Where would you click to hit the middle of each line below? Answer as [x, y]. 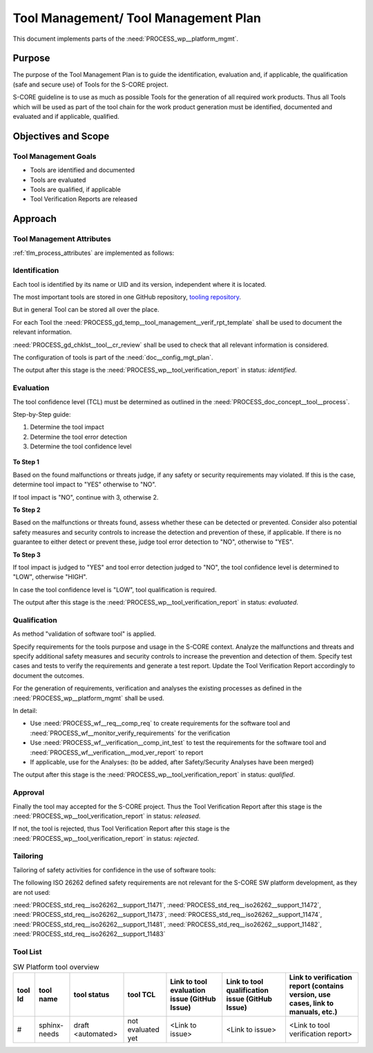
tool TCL [142, 994]
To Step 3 [27, 554]
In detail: [25, 711]
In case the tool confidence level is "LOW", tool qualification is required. [115, 589]
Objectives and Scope [61, 136]
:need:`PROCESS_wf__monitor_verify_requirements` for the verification [130, 733]
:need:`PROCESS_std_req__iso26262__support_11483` [89, 934]
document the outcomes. [48, 675]
